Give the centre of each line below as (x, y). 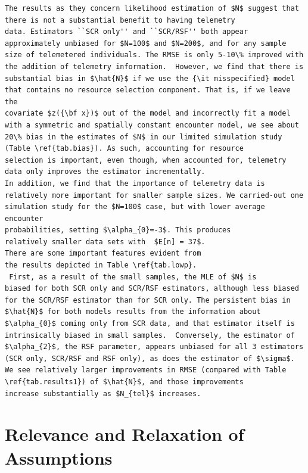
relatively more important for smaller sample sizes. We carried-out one (154, 195)
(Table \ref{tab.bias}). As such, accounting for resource (124, 149)
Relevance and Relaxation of (125, 434)
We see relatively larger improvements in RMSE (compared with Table (146, 370)
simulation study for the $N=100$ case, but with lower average (135, 207)
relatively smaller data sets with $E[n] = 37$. (105, 242)
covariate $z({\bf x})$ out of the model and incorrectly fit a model (148, 113)
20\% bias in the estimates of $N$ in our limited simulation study (144, 137)
